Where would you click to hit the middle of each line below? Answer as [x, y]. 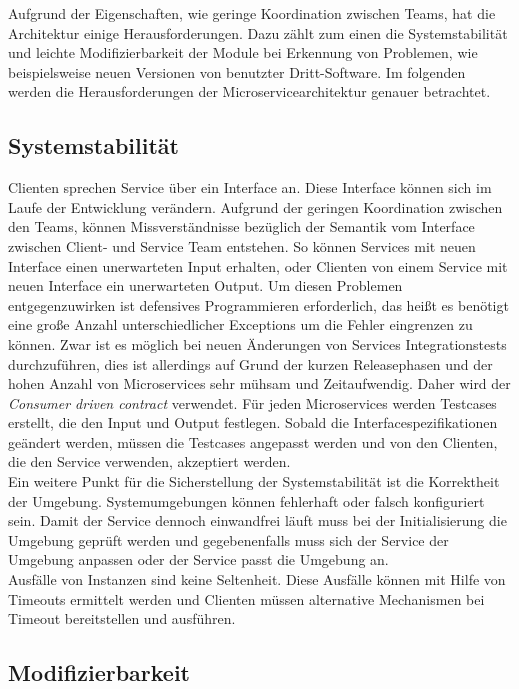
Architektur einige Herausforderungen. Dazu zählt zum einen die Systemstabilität [258, 32]
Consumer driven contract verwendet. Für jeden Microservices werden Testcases [252, 402]
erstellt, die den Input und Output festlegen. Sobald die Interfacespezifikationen [253, 422]
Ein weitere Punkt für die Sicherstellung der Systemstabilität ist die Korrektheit [254, 481]
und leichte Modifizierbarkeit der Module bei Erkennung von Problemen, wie [243, 52]
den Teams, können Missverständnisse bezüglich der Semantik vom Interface [241, 226]
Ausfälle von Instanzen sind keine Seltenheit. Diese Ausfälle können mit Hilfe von [257, 579]
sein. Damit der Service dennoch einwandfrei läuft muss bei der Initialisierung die [257, 520]
